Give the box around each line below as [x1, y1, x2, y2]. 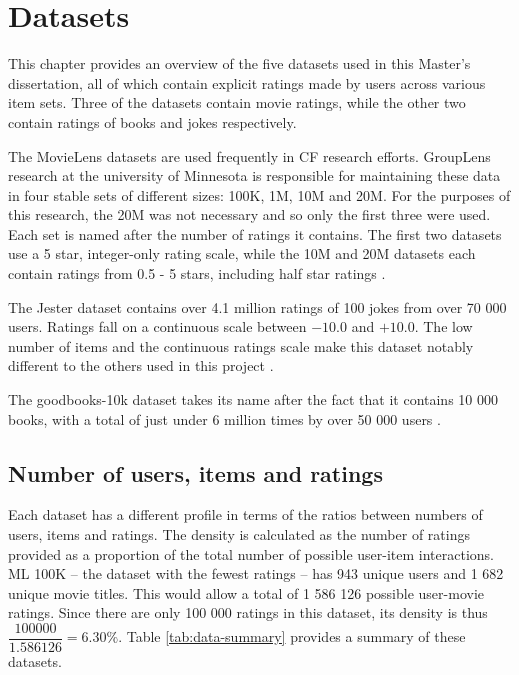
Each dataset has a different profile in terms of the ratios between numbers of [8, 504, 483, 525]
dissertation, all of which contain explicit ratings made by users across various [8, 72, 486, 93]
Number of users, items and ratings [8, 457, 383, 488]
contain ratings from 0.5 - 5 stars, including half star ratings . [8, 263, 386, 284]
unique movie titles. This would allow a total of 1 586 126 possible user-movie [8, 582, 484, 603]
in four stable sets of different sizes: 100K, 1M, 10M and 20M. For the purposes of [8, 184, 511, 205]
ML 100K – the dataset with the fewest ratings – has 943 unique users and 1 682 [8, 563, 504, 584]
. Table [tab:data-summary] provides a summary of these [118, 626, 466, 647]
